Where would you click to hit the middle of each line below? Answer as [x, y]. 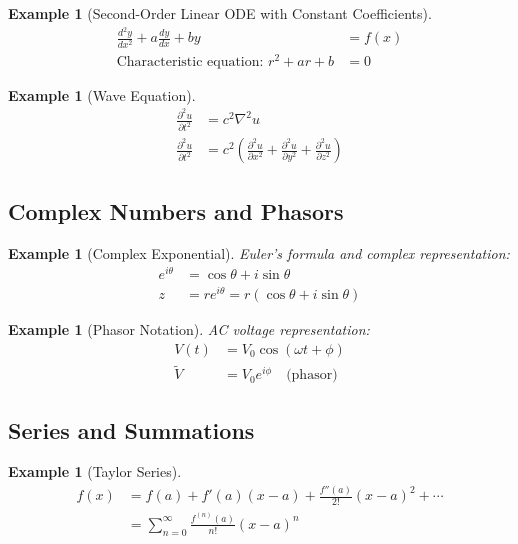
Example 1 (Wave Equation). [102, 94]
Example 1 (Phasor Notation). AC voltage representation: [189, 329]
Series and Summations [131, 429]
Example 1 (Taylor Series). [95, 471]
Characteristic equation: [190, 61]
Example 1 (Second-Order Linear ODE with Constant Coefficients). [220, 13]
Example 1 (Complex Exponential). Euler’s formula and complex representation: [259, 252]
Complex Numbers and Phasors [176, 210]
